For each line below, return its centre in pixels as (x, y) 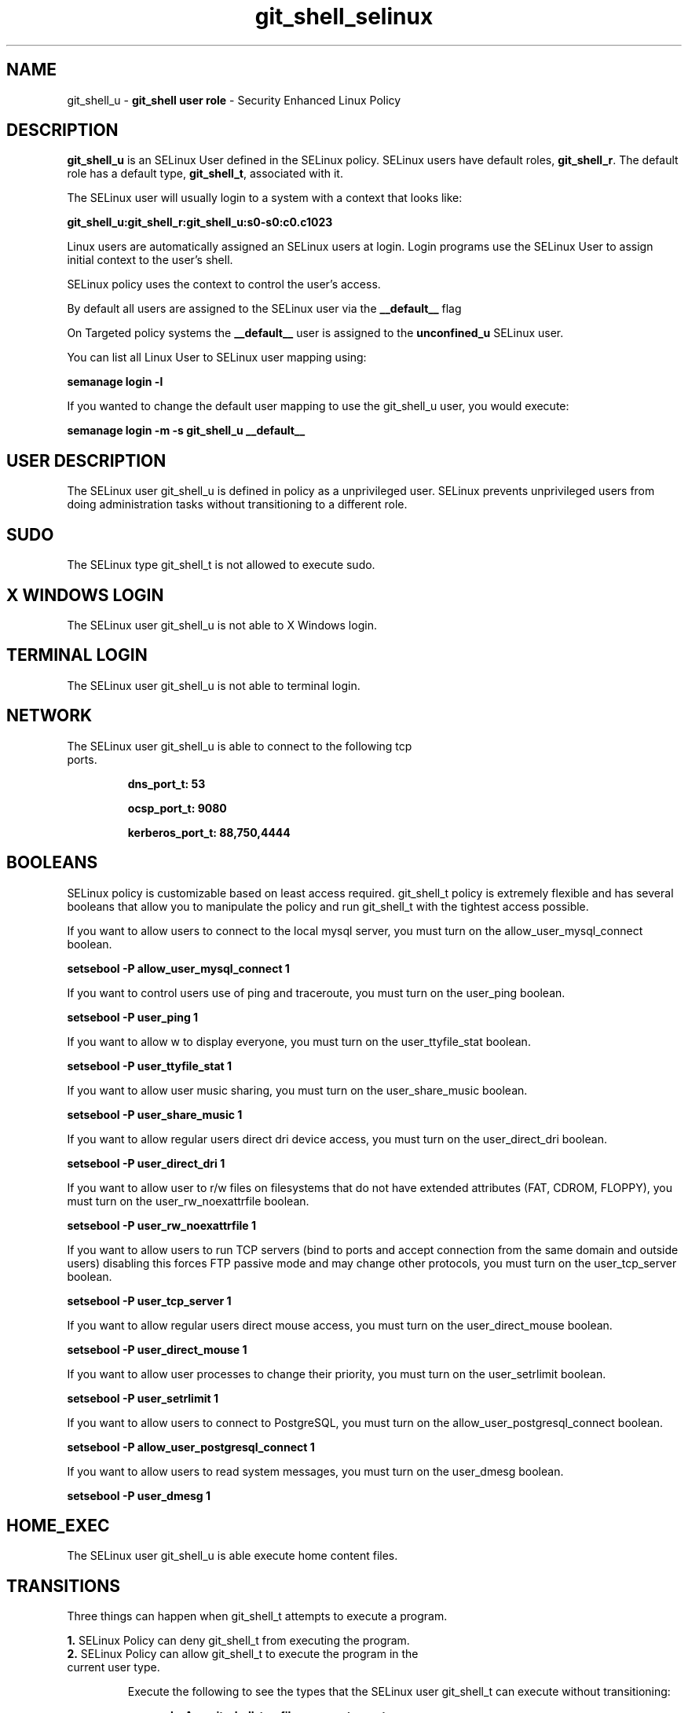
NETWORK (49, 716)
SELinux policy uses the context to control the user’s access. (224, 284)
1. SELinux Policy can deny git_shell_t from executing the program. (238, 1641)
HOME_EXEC (58, 1525)
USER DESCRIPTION (86, 460)
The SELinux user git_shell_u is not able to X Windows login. (222, 625)
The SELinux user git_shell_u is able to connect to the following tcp (240, 746)
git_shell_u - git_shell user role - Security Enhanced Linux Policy (234, 100)
